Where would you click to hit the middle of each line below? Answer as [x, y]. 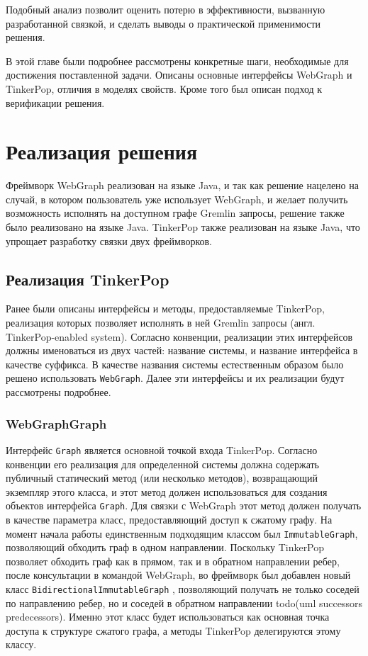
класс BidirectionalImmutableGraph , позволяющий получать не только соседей [183, 589]
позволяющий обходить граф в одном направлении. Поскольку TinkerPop [165, 547]
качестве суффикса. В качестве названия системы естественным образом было [175, 364]
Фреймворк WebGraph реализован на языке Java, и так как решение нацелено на [182, 185]
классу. [21, 644]
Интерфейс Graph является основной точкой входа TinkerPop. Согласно [162, 449]
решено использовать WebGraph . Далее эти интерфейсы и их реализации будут [175, 378]
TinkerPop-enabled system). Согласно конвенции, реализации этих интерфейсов [179, 336]
